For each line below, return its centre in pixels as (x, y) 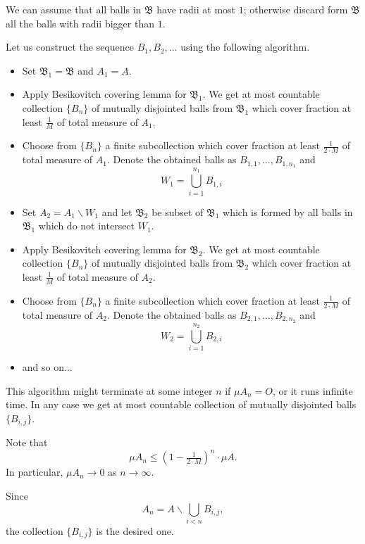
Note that (27, 442)
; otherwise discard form (296, 9)
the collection (35, 530)
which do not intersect (87, 226)
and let (117, 211)
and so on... (47, 367)
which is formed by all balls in (288, 211)
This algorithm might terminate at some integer (109, 390)
